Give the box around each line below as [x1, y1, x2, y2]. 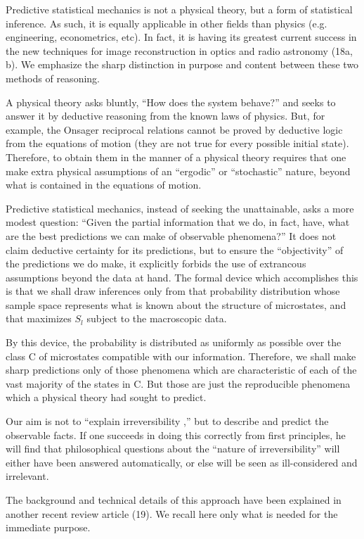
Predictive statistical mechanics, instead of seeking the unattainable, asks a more [6, 201, 354, 215]
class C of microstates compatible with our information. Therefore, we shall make [6, 348, 356, 363]
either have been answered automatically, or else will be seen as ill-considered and [6, 455, 358, 469]
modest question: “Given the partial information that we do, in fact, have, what [6, 215, 350, 229]
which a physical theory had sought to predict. [6, 390, 207, 405]
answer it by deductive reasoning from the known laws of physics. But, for [6, 108, 325, 123]
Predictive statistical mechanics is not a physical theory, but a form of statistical [6, 2, 353, 16]
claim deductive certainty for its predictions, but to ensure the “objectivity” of [6, 242, 344, 257]
